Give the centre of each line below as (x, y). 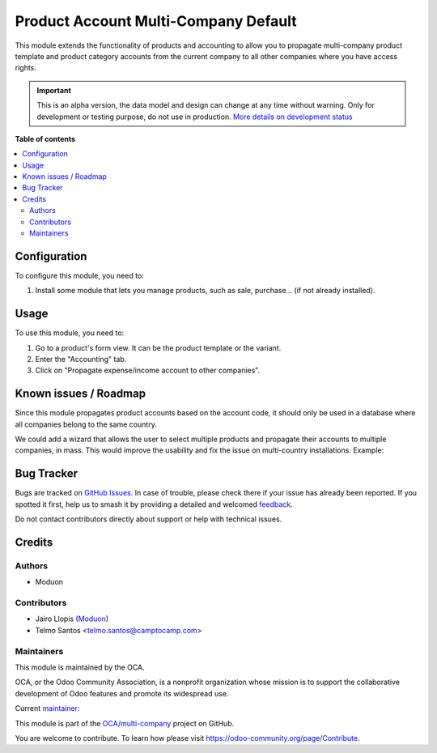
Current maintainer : (47, 708)
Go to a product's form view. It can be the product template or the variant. (158, 347)
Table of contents (45, 138)
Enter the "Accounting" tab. (81, 359)
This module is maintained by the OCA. (80, 667)
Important (54, 90)
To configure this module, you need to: (80, 275)
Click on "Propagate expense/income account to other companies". (148, 370)
